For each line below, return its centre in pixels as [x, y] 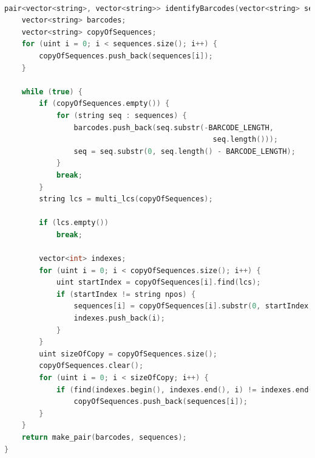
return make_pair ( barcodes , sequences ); [104, 437]
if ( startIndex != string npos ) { [126, 294]
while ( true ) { [52, 92]
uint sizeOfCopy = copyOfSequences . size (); [128, 354]
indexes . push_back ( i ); [119, 318]
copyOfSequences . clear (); [91, 366]
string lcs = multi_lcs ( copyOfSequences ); [126, 199]
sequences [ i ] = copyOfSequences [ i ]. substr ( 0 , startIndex [191, 306]
